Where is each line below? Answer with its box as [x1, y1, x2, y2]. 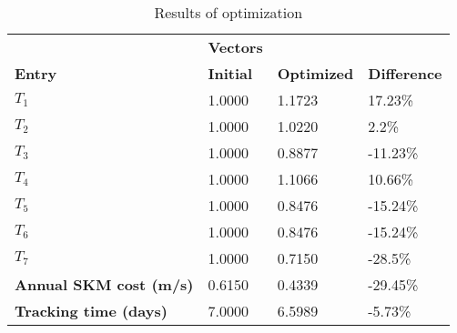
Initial [208, 63, 253, 84]
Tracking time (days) [15, 300, 168, 321]
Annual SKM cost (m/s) [15, 274, 194, 295]
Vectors [208, 36, 263, 57]
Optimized [277, 63, 354, 84]
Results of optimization [154, 2, 303, 23]
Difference [368, 63, 442, 84]
